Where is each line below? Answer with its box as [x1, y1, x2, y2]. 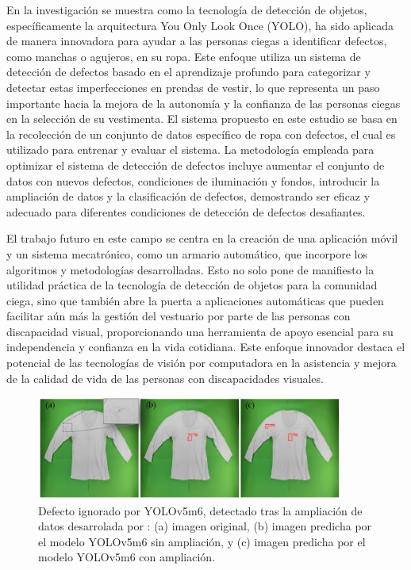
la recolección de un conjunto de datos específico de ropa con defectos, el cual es [6, 125, 396, 142]
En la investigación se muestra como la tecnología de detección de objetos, [6, 2, 367, 17]
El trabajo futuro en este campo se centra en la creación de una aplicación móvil [6, 230, 398, 247]
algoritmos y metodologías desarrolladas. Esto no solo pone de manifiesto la [6, 261, 375, 277]
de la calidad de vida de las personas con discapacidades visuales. [6, 369, 324, 386]
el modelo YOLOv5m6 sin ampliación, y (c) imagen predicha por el [38, 533, 366, 549]
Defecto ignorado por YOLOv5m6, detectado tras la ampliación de [38, 502, 363, 518]
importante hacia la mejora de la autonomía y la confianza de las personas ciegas [6, 94, 401, 111]
